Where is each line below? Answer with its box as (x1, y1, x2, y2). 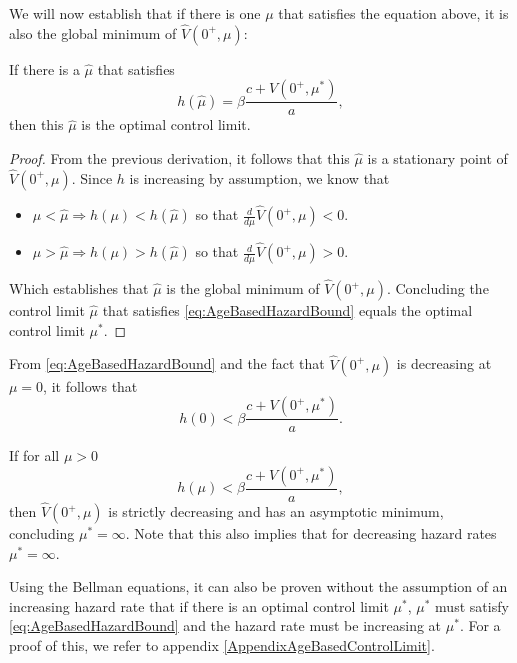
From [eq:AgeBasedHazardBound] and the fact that (9, 353, 325, 374)
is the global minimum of (166, 278, 320, 299)
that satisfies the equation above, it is (278, 3, 509, 23)
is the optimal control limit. (81, 114, 251, 135)
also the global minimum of (9, 22, 177, 43)
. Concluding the (386, 278, 489, 299)
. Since (71, 167, 113, 188)
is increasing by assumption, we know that (129, 167, 390, 188)
